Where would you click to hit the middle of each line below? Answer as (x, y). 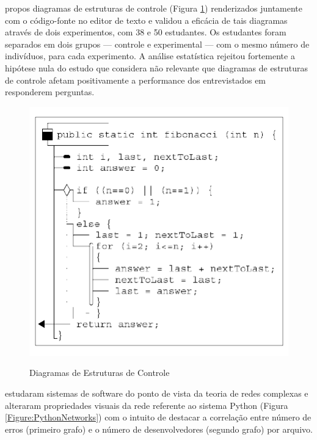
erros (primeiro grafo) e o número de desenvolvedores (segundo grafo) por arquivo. (159, 429)
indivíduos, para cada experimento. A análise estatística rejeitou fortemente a (150, 56)
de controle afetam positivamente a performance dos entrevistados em (136, 80)
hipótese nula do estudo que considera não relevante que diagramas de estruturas (157, 67)
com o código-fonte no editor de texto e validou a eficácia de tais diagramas (146, 20)
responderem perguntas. (50, 92)
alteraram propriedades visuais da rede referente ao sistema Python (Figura (147, 405)
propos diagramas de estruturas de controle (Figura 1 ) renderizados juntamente (154, 8)
